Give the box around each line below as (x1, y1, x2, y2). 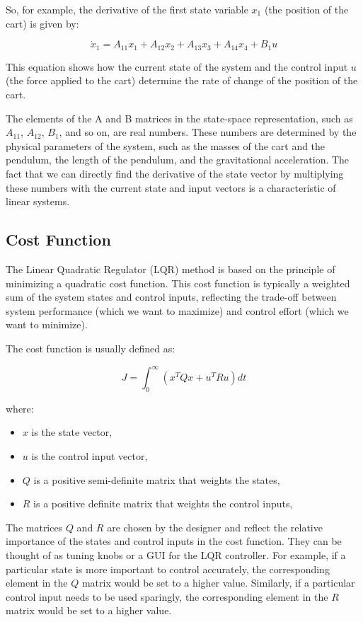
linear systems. (6, 194, 70, 209)
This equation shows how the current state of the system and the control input (6, 59, 348, 74)
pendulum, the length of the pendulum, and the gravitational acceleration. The (6, 152, 350, 167)
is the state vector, (31, 425, 113, 439)
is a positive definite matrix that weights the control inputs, (33, 496, 293, 511)
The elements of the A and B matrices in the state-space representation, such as (6, 110, 353, 125)
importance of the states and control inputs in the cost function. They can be (6, 534, 342, 548)
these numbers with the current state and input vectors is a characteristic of (6, 180, 336, 195)
